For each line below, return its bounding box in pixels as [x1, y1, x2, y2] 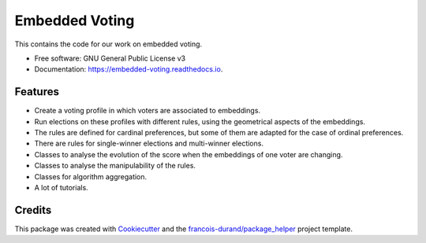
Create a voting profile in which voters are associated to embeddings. [34, 106, 260, 116]
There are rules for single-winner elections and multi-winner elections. [34, 138, 264, 149]
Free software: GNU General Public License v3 [34, 53, 186, 63]
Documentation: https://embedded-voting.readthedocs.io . [34, 64, 223, 74]
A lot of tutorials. [34, 182, 88, 192]
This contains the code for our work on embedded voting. [14, 39, 203, 49]
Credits [14, 203, 52, 216]
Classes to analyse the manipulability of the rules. [34, 161, 196, 171]
